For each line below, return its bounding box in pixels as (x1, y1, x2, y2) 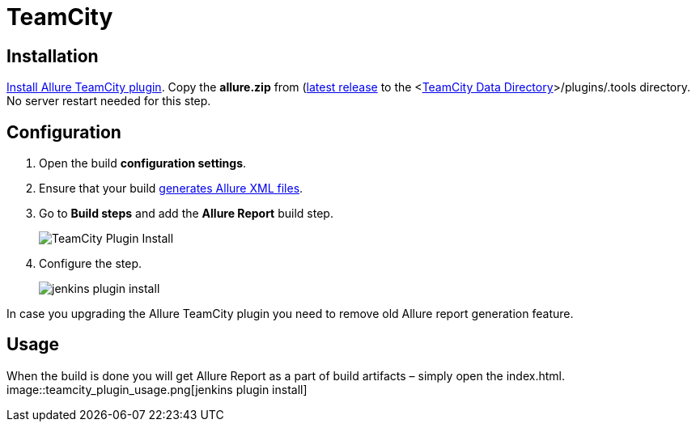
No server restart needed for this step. (6, 94, 211, 108)
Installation (6, 45, 99, 66)
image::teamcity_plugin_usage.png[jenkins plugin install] (6, 382, 308, 396)
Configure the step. (39, 256, 142, 271)
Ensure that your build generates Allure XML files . (39, 181, 303, 196)
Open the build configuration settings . (39, 156, 247, 171)
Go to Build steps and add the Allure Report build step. (39, 206, 333, 221)
